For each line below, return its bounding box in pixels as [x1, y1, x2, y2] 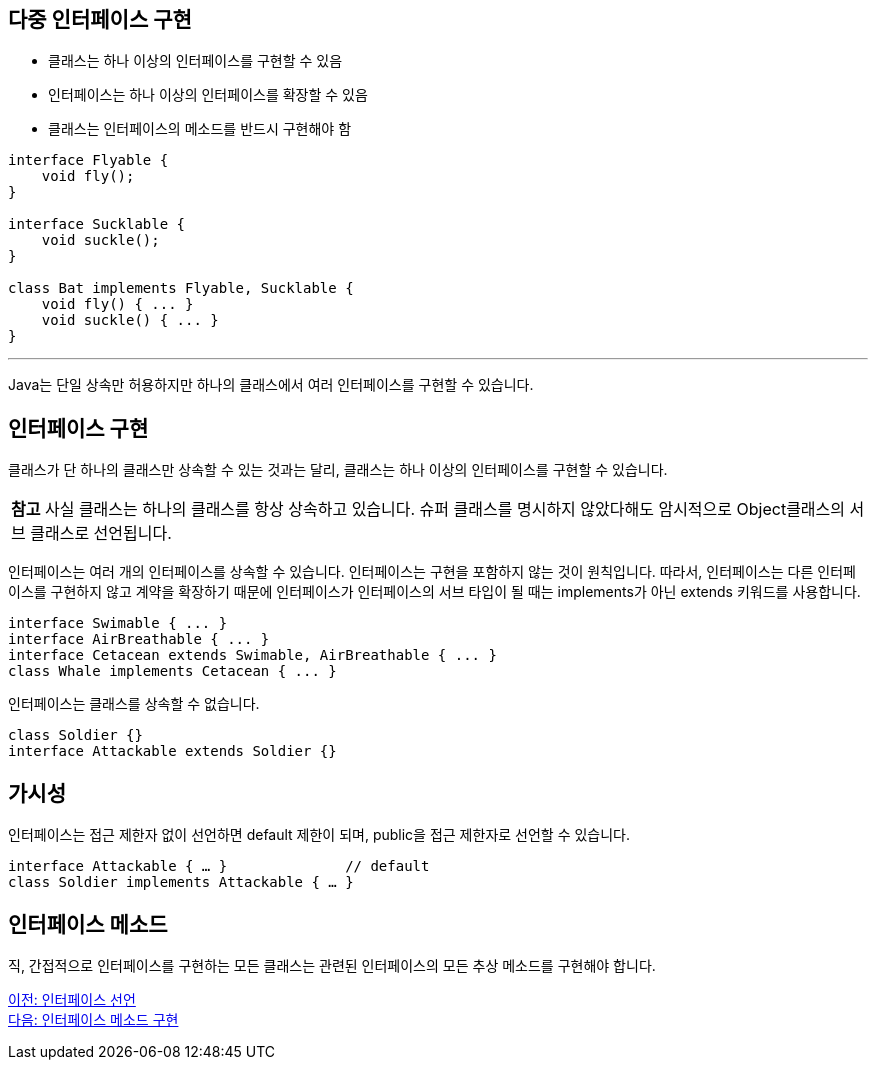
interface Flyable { [8, 152, 169, 169]
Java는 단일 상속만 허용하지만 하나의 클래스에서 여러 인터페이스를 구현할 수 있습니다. [8, 376, 534, 394]
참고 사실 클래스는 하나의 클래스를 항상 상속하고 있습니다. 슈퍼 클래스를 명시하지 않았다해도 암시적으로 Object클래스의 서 [11, 499, 865, 520]
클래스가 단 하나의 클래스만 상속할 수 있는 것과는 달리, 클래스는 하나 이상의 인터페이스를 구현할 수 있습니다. [8, 461, 668, 479]
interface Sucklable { [8, 216, 186, 233]
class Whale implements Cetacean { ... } [8, 663, 337, 680]
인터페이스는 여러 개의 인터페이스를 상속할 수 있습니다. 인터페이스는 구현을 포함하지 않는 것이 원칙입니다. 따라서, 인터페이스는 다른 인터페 [8, 563, 856, 581]
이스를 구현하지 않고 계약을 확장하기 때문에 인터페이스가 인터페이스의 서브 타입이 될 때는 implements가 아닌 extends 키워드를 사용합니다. [8, 583, 861, 601]
